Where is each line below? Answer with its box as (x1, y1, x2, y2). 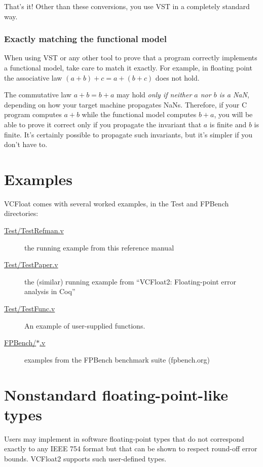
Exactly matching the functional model (4, 32, 167, 45)
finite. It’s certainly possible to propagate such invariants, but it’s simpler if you (4, 129, 252, 139)
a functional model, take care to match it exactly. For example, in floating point (4, 62, 252, 73)
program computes (4, 109, 62, 120)
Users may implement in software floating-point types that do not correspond (4, 433, 244, 444)
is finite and (209, 119, 247, 129)
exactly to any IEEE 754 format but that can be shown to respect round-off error (4, 443, 257, 454)
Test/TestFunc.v (4, 303, 55, 314)
